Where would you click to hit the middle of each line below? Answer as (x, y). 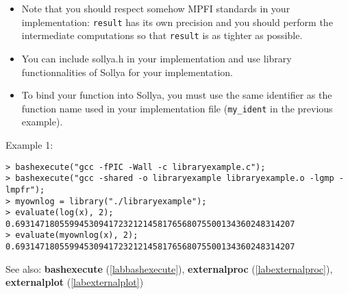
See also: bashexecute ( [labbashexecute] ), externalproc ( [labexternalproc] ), (169, 268)
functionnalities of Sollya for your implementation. (127, 72)
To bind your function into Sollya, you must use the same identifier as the (177, 95)
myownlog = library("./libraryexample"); (111, 201)
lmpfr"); (25, 189)
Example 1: (29, 144)
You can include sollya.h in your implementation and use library (157, 58)
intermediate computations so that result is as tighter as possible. (162, 35)
